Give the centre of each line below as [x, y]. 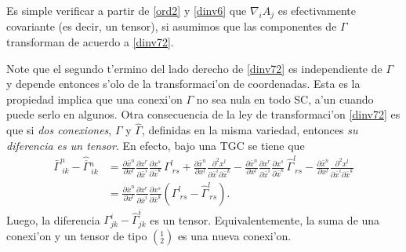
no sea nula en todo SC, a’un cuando [285, 99]
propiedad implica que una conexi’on [94, 99]
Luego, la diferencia [53, 219]
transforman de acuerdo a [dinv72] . [90, 42]
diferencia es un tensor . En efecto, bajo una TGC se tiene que [156, 145]
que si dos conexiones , [59, 130]
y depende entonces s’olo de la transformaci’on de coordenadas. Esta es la [183, 84]
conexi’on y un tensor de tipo [77, 236]
